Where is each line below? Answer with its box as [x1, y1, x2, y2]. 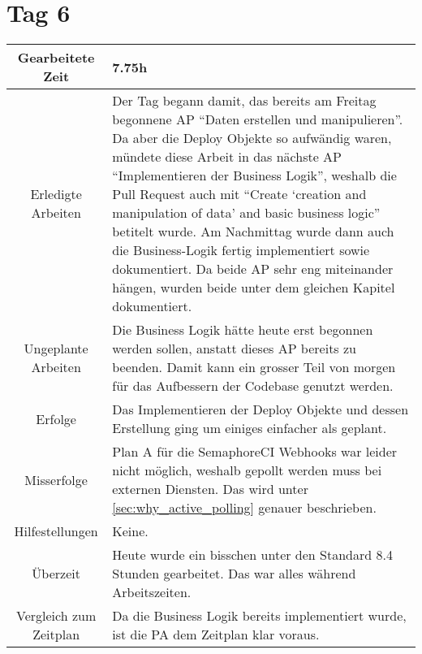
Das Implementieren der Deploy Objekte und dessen [112, 400, 409, 419]
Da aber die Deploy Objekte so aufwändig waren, [112, 128, 392, 148]
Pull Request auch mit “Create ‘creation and [112, 184, 367, 204]
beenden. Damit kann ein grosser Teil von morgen [112, 357, 396, 377]
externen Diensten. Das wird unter [112, 479, 308, 499]
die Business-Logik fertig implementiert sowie [112, 240, 370, 260]
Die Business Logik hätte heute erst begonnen [112, 320, 373, 340]
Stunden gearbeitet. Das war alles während [112, 564, 356, 583]
